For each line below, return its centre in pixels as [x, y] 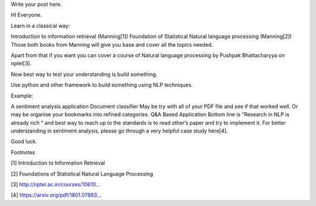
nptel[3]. [21, 64]
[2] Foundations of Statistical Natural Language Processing [82, 174]
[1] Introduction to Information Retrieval [58, 163]
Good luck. [24, 142]
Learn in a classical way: [40, 26]
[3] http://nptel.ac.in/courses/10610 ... [56, 184]
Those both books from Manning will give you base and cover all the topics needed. [112, 44]
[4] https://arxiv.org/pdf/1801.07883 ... [56, 195]
